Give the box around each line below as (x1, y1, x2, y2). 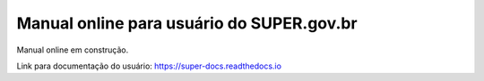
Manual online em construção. (16, 45, 129, 55)
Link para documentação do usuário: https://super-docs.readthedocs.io (16, 61, 282, 71)
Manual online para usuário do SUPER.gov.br (16, 13, 358, 33)
